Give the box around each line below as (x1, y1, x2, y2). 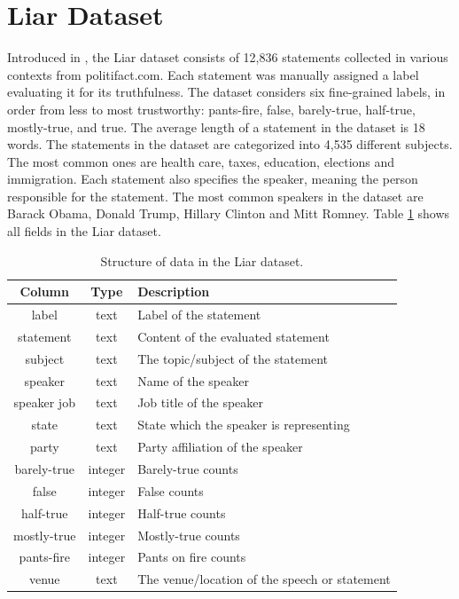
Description (137, 282, 210, 301)
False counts (137, 481, 204, 500)
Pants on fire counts (137, 548, 246, 566)
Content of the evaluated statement (137, 327, 330, 345)
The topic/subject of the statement (137, 349, 328, 367)
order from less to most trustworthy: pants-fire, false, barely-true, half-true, (7, 99, 416, 118)
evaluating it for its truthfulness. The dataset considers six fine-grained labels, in (7, 83, 446, 101)
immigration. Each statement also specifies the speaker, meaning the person (7, 169, 418, 188)
